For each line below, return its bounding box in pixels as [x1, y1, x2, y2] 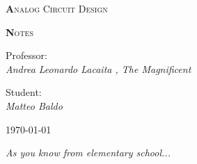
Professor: [6, 48, 47, 63]
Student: [6, 85, 42, 99]
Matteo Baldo [6, 98, 63, 113]
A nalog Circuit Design [6, 1, 108, 15]
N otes [6, 24, 33, 39]
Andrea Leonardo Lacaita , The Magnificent [6, 61, 191, 76]
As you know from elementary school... [6, 145, 171, 160]
